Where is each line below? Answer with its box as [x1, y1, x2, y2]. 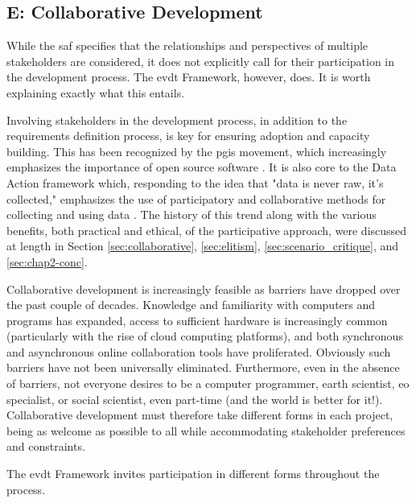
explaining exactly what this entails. [6, 84, 185, 101]
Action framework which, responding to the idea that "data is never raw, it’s [6, 174, 384, 191]
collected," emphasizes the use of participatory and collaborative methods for [6, 190, 386, 207]
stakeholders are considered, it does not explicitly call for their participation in [6, 52, 395, 69]
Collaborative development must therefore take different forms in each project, [6, 406, 393, 423]
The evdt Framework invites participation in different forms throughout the [6, 465, 380, 482]
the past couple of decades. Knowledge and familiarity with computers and [6, 296, 376, 313]
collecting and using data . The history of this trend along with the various [6, 206, 377, 223]
